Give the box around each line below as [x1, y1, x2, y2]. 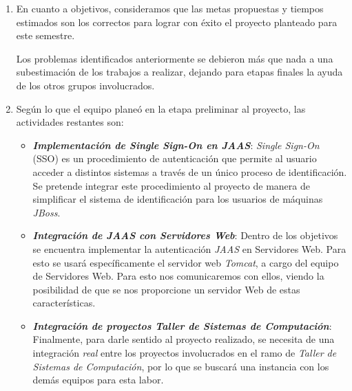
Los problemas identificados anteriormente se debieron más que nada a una [16, 51, 333, 65]
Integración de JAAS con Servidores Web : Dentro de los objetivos [32, 228, 338, 243]
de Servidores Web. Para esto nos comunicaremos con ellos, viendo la [32, 269, 324, 283]
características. [32, 295, 96, 310]
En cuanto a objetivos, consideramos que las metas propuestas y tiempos [16, 1, 324, 15]
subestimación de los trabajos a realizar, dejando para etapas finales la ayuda [16, 65, 343, 79]
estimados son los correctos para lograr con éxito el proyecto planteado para [16, 14, 338, 29]
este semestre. [16, 28, 75, 43]
